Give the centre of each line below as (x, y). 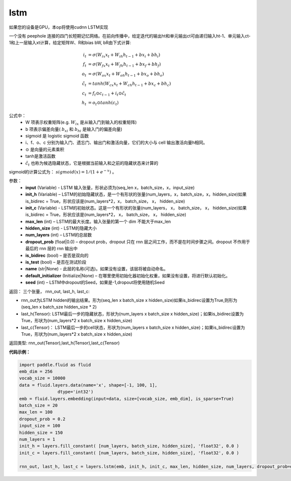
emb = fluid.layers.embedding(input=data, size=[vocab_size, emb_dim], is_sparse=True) (127, 399)
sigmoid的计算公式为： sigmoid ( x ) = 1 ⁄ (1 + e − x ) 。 (63, 171)
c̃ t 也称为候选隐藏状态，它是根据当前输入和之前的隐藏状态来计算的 (92, 163)
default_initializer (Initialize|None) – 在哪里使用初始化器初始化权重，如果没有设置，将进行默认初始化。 (128, 276)
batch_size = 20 (39, 405)
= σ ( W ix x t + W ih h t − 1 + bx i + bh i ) (124, 55)
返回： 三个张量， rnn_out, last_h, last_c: (49, 291)
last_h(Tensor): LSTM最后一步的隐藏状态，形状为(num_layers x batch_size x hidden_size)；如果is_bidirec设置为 (132, 314)
